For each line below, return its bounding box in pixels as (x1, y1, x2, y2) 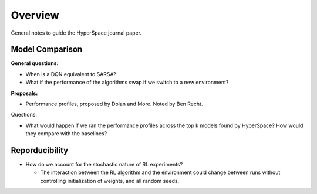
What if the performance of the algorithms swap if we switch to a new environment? (25, 79, 229, 86)
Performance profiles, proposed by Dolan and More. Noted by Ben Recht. (25, 100, 203, 108)
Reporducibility (11, 145, 69, 155)
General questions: (11, 60, 59, 67)
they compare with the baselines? (25, 130, 107, 137)
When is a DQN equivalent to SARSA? (25, 70, 117, 77)
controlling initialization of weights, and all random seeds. (40, 177, 179, 184)
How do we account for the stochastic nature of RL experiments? (25, 161, 183, 168)
